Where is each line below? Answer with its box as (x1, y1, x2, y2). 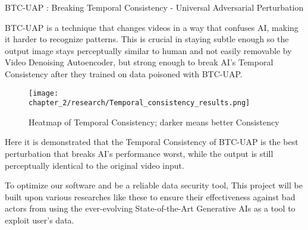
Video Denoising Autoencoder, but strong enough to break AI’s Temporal (5, 56, 274, 68)
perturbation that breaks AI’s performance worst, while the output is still (5, 147, 274, 160)
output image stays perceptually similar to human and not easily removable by (5, 44, 292, 56)
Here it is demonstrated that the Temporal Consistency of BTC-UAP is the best (5, 136, 298, 148)
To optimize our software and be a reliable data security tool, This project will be (5, 179, 303, 191)
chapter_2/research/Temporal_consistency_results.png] (29, 99, 250, 108)
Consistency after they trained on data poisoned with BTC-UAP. (5, 67, 243, 80)
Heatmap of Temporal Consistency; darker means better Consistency (29, 115, 279, 128)
